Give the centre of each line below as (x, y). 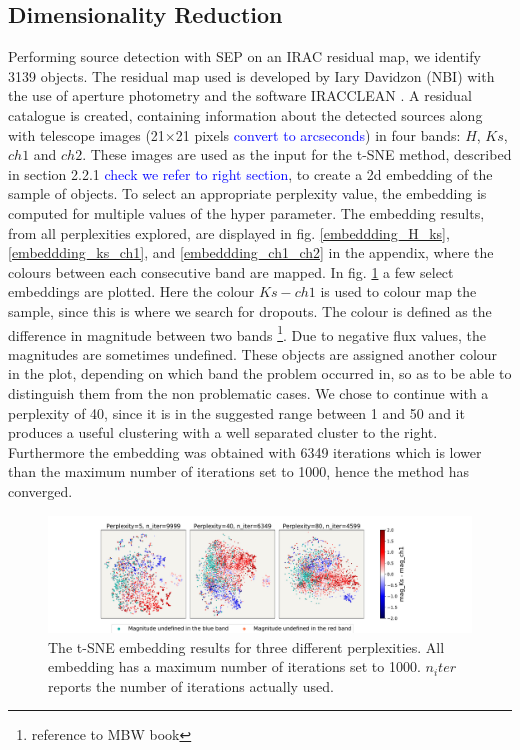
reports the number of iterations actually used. (191, 685)
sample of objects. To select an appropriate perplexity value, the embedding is (247, 193)
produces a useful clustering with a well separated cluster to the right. (223, 432)
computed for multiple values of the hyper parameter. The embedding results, (246, 212)
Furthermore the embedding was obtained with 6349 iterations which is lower (245, 451)
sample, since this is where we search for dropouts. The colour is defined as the (250, 310)
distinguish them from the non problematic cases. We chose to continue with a (248, 392)
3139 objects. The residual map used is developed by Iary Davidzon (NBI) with (251, 75)
